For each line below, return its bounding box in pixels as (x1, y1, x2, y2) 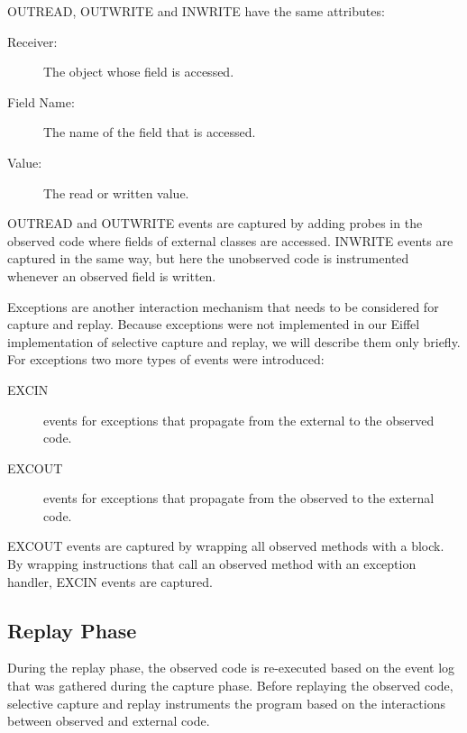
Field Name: (7, 92, 75, 111)
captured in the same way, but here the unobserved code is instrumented (7, 249, 409, 268)
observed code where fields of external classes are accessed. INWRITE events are (7, 231, 453, 250)
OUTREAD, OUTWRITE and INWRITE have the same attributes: (7, 2, 385, 20)
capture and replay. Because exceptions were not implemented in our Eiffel (7, 315, 420, 334)
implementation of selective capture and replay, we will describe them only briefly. (7, 332, 461, 351)
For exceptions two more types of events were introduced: (7, 350, 325, 369)
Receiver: (7, 32, 58, 50)
